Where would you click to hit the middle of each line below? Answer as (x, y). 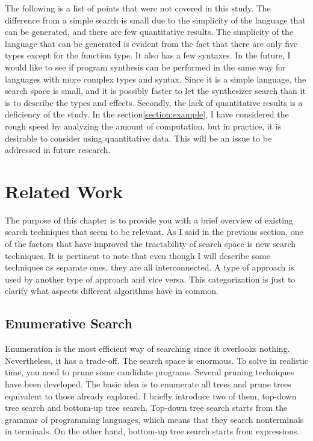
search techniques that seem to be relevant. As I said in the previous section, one (154, 232)
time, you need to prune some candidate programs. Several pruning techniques (150, 372)
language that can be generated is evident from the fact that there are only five (151, 43)
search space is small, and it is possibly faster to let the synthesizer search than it (155, 91)
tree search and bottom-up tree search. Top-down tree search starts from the (146, 408)
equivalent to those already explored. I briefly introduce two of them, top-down (151, 396)
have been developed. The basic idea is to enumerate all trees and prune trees (148, 383)
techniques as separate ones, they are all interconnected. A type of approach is (150, 267)
